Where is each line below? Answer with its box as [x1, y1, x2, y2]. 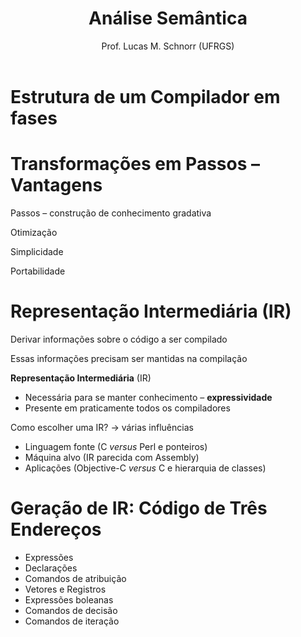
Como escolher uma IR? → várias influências [10, 421, 194, 433]
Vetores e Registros [24, 583, 107, 595]
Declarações [24, 562, 78, 574]
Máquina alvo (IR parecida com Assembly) [24, 451, 200, 463]
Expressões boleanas [24, 593, 114, 606]
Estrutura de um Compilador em [10, 85, 281, 108]
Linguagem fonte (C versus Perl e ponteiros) [24, 440, 208, 452]
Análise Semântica [88, 7, 248, 30]
